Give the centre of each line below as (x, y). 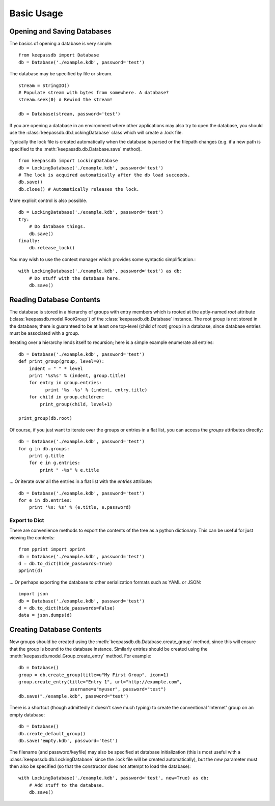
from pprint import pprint (52, 549)
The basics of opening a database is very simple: (61, 44)
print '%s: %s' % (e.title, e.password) (80, 507)
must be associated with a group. (44, 333)
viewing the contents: (32, 537)
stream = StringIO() (44, 85)
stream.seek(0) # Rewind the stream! (66, 100)
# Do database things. (57, 227)
